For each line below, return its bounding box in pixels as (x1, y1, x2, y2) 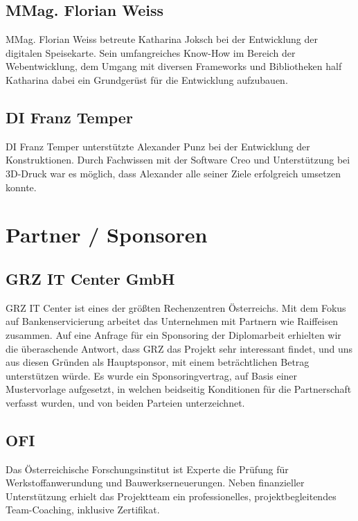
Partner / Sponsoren (6, 220, 208, 249)
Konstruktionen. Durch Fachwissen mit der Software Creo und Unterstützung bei (6, 152, 350, 167)
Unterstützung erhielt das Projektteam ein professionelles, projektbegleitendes (6, 488, 337, 503)
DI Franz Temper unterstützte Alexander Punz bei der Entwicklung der (6, 139, 310, 153)
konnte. (6, 179, 37, 194)
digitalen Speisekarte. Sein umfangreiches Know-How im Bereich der (6, 45, 296, 60)
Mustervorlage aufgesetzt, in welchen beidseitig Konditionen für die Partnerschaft (6, 382, 352, 396)
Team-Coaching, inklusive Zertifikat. (6, 502, 160, 517)
